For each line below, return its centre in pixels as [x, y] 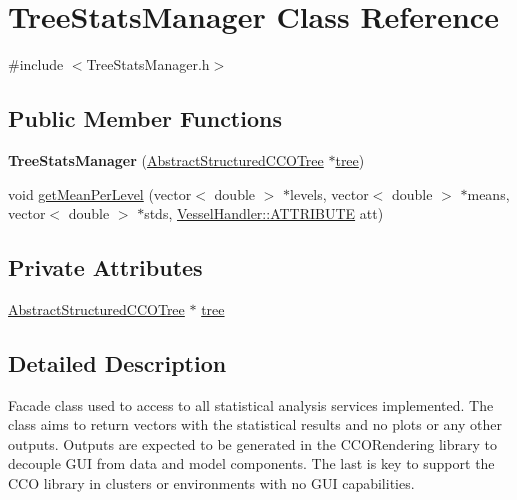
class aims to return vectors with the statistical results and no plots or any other [255, 424]
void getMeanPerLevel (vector [100, 193]
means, [488, 193]
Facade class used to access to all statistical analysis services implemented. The [251, 404]
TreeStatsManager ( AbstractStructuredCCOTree [166, 159]
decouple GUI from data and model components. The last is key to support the [251, 463]
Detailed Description [117, 362]
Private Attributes [105, 267]
